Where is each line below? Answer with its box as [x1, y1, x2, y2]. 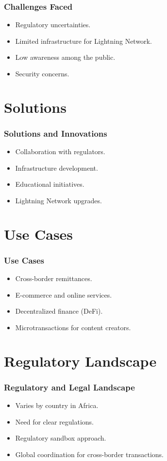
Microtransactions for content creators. [15, 322, 131, 332]
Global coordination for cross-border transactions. [15, 449, 164, 459]
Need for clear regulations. [15, 416, 94, 426]
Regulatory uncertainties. [15, 19, 91, 30]
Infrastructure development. [15, 162, 98, 173]
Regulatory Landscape [4, 351, 157, 371]
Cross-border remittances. [15, 273, 92, 284]
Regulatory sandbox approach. [15, 433, 106, 443]
